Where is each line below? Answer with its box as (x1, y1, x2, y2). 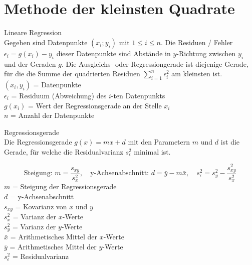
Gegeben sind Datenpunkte (4, 37, 88, 47)
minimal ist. (134, 146, 171, 157)
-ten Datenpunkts (111, 90, 165, 100)
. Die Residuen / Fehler (160, 37, 233, 47)
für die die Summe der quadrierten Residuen (4, 68, 140, 79)
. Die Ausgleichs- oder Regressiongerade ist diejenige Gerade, (62, 58, 248, 69)
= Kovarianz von (15, 201, 67, 211)
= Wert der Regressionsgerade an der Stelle (28, 100, 162, 110)
